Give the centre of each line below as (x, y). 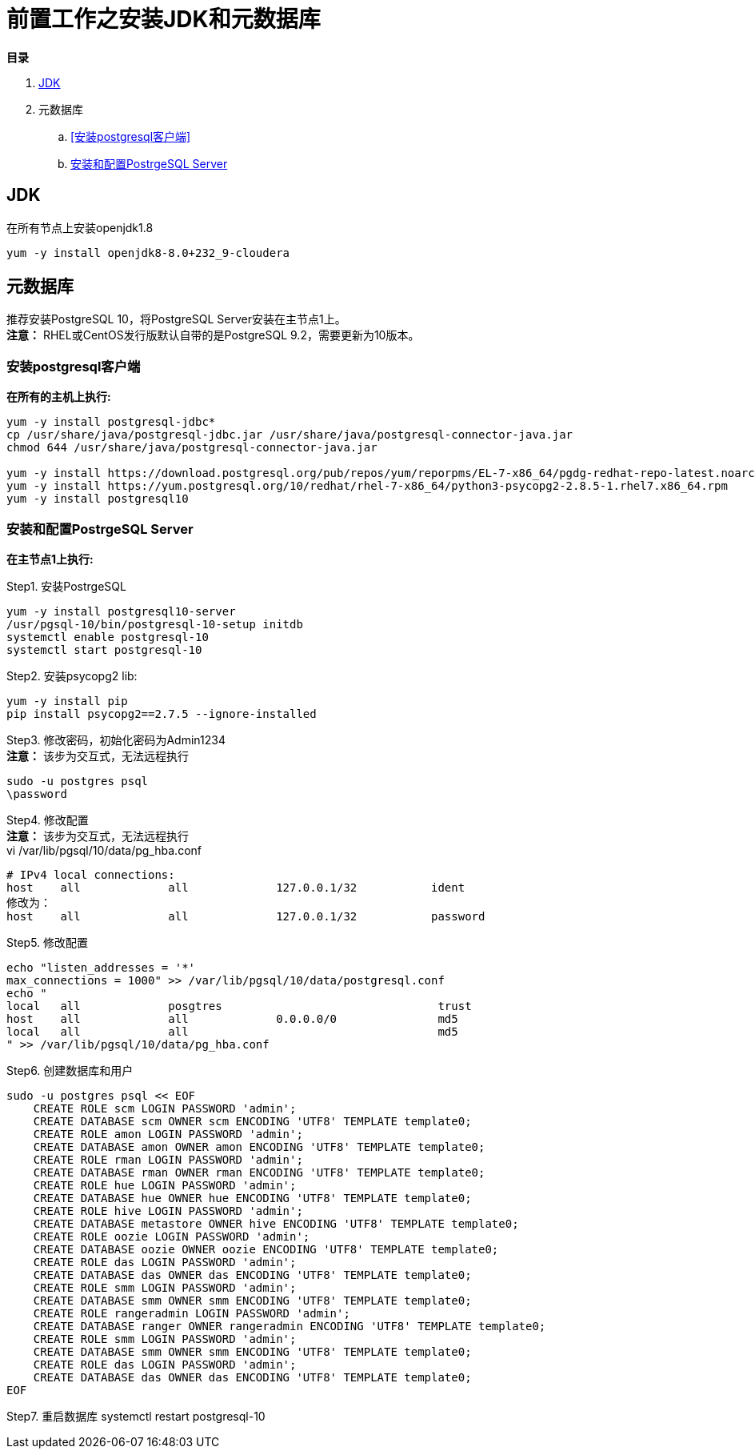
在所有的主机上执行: (59, 397)
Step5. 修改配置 (48, 942)
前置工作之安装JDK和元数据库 (164, 19)
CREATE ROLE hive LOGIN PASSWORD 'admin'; (168, 1210)
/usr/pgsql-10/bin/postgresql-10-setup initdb (155, 624)
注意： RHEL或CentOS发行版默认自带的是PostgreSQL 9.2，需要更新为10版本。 (213, 335)
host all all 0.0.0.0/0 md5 (232, 1018)
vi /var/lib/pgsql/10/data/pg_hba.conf (104, 850)
